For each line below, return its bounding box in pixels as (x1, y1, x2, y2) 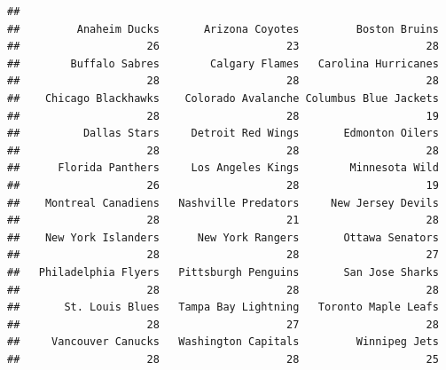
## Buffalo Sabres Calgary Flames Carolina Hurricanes (7, 57, 439, 70)
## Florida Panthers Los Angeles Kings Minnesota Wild (7, 161, 439, 175)
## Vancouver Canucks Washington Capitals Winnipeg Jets (7, 335, 439, 349)
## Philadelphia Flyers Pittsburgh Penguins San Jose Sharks (7, 265, 439, 279)
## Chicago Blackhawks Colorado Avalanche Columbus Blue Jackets (7, 91, 439, 105)
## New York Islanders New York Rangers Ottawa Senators (7, 231, 439, 244)
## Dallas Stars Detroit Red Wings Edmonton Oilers (7, 127, 439, 140)
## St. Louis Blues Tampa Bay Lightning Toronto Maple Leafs (7, 301, 439, 314)
